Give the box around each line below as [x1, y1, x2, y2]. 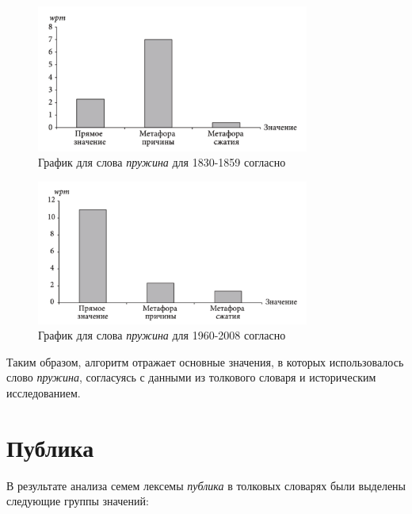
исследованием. [6, 385, 81, 401]
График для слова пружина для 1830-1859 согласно [38, 154, 286, 171]
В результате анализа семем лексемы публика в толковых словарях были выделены [6, 477, 406, 493]
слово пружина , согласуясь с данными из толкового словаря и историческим [6, 369, 376, 385]
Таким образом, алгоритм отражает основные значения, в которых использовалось [6, 353, 404, 370]
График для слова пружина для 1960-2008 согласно [38, 327, 286, 343]
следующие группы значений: [6, 493, 149, 509]
